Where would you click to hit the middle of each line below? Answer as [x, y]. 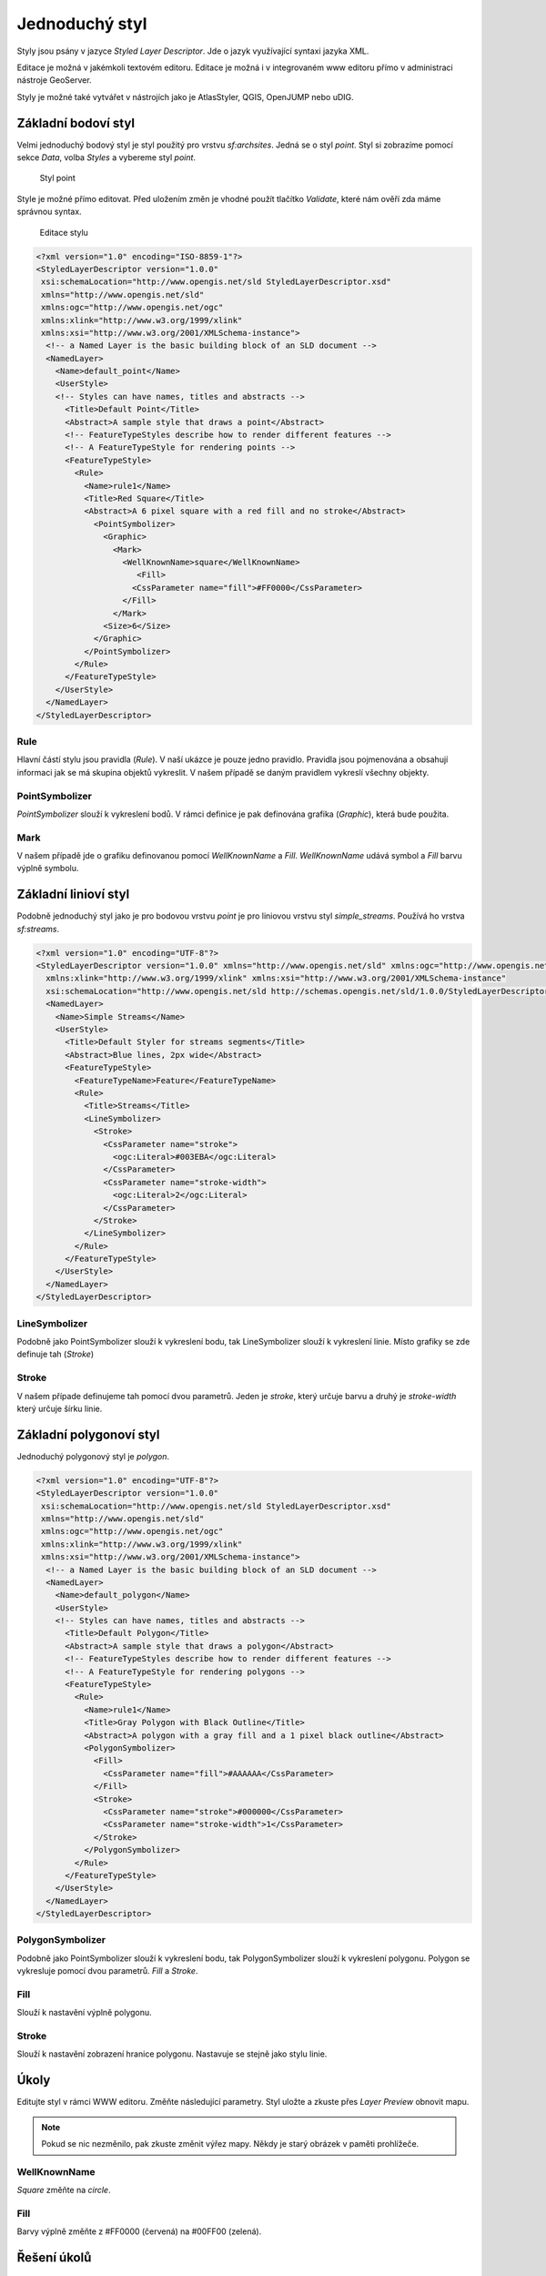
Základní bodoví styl [76, 123]
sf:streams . [38, 929]
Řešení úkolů [54, 2258]
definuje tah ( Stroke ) [56, 1354]
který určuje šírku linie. [60, 1408]
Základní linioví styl [73, 894]
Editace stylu [64, 232]
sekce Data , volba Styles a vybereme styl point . [106, 157]
